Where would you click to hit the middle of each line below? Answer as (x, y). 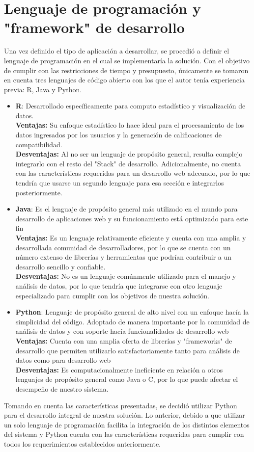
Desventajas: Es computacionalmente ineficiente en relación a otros (119, 369)
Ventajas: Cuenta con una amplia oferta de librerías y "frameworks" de (124, 340)
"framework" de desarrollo (94, 27)
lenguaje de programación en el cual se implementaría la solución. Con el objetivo (127, 60)
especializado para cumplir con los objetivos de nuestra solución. (112, 295)
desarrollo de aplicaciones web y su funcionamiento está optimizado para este (132, 218)
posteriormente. (39, 192)
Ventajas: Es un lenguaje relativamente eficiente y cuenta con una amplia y (131, 238)
